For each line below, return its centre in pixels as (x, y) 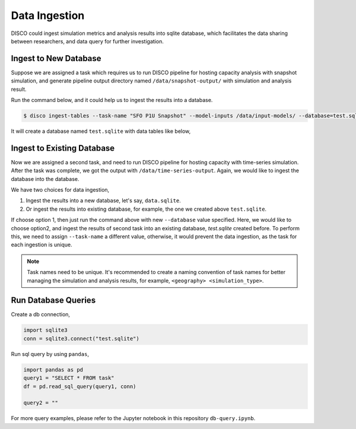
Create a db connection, (41, 314)
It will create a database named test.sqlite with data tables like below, (101, 131)
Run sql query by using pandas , (50, 354)
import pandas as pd (53, 370)
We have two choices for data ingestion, (60, 190)
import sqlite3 (45, 330)
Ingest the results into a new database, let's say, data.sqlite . (103, 201)
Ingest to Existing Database (63, 148)
